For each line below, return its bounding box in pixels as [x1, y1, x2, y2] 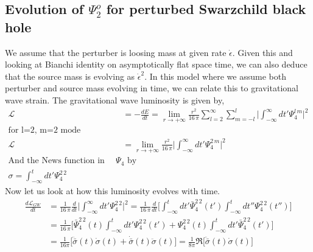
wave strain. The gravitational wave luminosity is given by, [5, 93, 225, 106]
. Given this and [232, 46, 293, 58]
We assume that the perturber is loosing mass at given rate [5, 46, 227, 58]
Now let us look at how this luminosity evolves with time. [5, 184, 220, 197]
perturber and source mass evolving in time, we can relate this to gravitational [5, 82, 298, 94]
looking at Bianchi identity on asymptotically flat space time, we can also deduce [5, 58, 308, 71]
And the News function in [8, 156, 105, 166]
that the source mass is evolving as [5, 69, 135, 82]
